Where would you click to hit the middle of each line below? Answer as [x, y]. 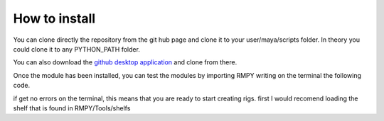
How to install [54, 18]
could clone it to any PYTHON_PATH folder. [76, 49]
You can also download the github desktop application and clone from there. [125, 62]
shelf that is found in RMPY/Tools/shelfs [72, 108]
